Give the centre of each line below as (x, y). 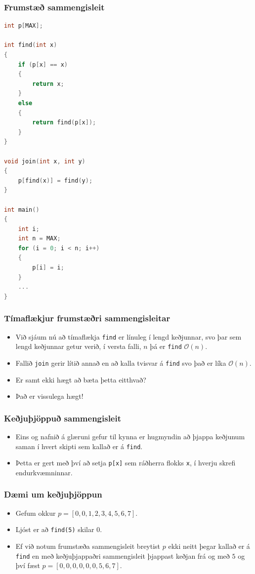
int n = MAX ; (39, 239)
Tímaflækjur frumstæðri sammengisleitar (87, 318)
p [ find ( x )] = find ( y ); (55, 180)
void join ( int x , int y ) (45, 161)
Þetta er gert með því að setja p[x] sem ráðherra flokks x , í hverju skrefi (126, 463)
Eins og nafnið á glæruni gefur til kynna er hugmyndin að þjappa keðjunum (130, 437)
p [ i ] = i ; (48, 268)
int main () (22, 210)
